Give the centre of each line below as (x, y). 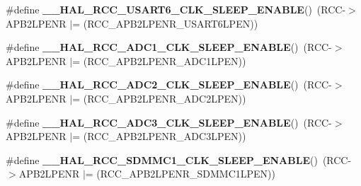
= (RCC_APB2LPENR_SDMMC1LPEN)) (180, 174)
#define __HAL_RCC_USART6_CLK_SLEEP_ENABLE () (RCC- (176, 9)
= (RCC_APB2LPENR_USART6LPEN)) (165, 23)
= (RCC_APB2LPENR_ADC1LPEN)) (159, 60)
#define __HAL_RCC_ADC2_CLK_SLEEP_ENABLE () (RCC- (169, 85)
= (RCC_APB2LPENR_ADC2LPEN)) (159, 98)
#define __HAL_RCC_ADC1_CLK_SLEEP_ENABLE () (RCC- (169, 47)
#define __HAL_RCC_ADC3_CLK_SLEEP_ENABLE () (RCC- (169, 122)
